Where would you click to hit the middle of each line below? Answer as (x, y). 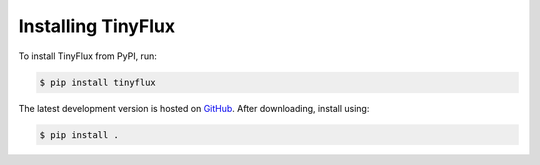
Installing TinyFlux (96, 26)
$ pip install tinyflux (98, 82)
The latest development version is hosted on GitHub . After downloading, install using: (194, 108)
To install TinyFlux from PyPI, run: (87, 56)
